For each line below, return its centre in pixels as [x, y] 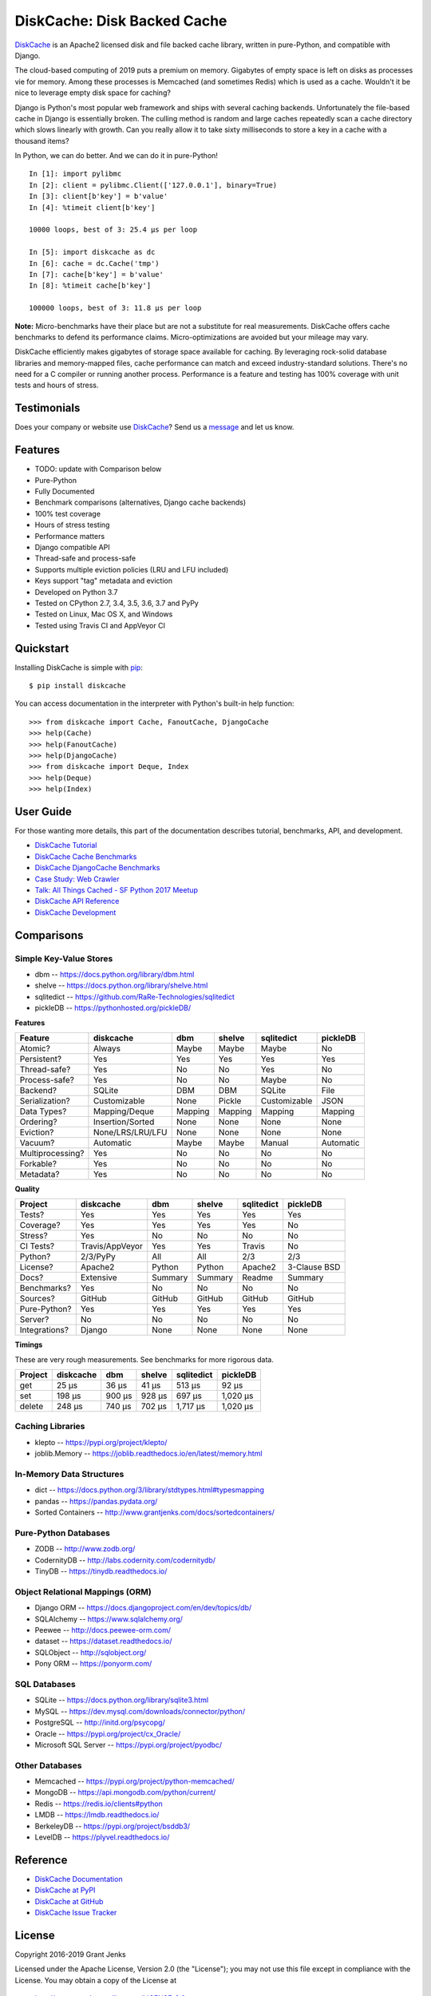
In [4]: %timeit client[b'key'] [92, 207]
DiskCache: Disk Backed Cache [121, 21]
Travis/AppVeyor [111, 1246]
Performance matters [70, 536]
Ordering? [38, 1122]
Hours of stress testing [72, 525]
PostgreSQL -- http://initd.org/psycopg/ [100, 1723]
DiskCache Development [75, 912]
